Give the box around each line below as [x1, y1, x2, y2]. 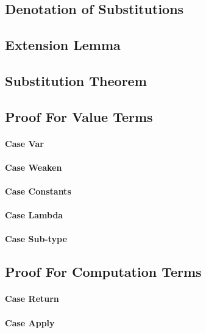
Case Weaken [5, 160, 62, 173]
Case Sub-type [5, 232, 67, 245]
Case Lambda [5, 209, 63, 221]
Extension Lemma [5, 35, 121, 54]
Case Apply [5, 316, 55, 329]
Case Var [5, 137, 44, 149]
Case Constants [5, 185, 71, 198]
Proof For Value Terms [5, 107, 153, 126]
